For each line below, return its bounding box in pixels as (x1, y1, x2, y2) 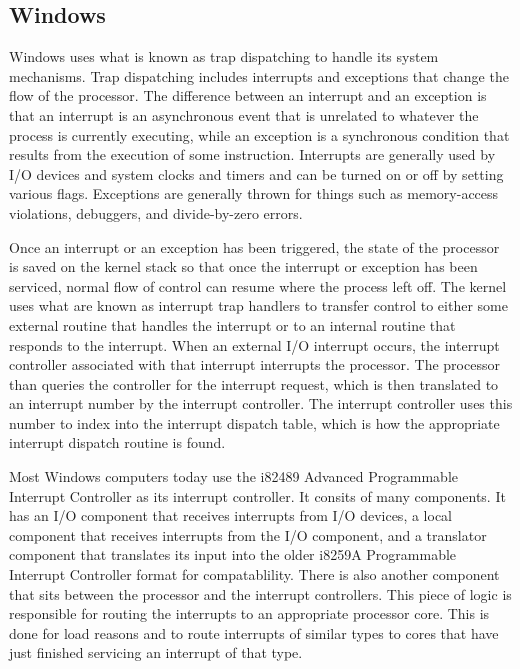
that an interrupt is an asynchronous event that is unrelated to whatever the (9, 104, 479, 125)
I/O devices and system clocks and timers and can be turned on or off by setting (9, 163, 504, 184)
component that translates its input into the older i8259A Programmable (9, 544, 457, 565)
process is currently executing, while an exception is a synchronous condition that (9, 124, 510, 145)
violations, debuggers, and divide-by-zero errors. (9, 202, 303, 223)
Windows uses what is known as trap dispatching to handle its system (9, 46, 439, 67)
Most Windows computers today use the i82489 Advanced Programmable (9, 466, 458, 487)
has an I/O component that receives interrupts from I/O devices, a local (9, 505, 452, 526)
